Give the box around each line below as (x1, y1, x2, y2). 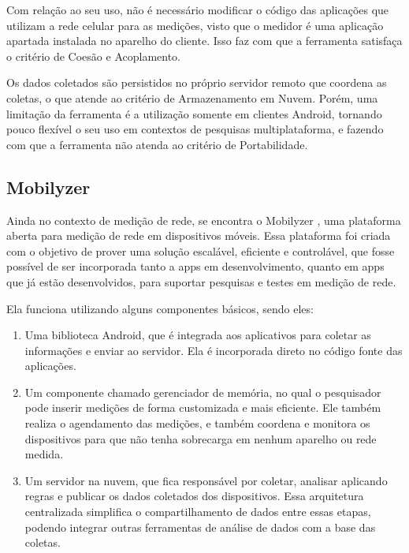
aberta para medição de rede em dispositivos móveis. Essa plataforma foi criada (6, 227, 391, 244)
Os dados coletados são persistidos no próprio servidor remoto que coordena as (6, 74, 387, 91)
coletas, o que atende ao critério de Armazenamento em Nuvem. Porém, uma (6, 89, 378, 106)
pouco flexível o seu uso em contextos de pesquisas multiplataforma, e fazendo (6, 121, 384, 137)
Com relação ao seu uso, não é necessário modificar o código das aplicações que (6, 2, 389, 17)
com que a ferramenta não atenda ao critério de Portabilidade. (6, 136, 308, 152)
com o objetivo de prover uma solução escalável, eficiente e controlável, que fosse (6, 242, 395, 259)
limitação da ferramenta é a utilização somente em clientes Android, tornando (6, 105, 382, 121)
